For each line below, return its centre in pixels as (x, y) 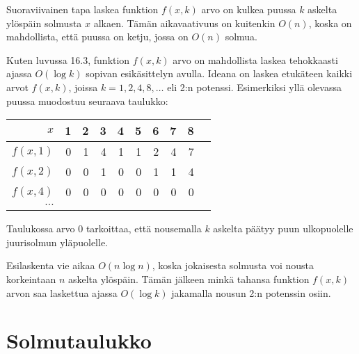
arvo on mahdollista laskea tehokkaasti (255, 59)
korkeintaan (31, 279)
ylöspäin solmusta (44, 23)
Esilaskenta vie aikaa (51, 265)
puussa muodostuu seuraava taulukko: (87, 100)
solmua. (241, 37)
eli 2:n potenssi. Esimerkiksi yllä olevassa (254, 87)
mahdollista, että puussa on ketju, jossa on (97, 37)
